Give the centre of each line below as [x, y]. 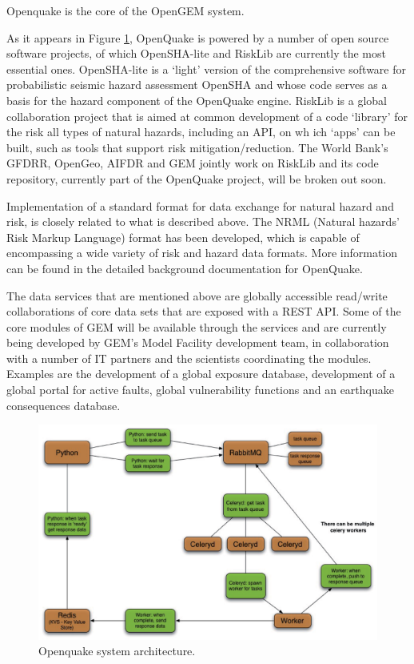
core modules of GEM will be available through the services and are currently [197, 326]
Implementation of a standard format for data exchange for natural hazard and [200, 205]
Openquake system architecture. [117, 651]
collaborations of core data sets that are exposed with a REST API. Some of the [204, 311]
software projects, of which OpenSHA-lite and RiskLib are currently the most [196, 53]
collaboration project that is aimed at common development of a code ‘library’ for [207, 116]
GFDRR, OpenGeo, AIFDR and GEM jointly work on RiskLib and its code [193, 163]
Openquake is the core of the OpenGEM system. [125, 10]
